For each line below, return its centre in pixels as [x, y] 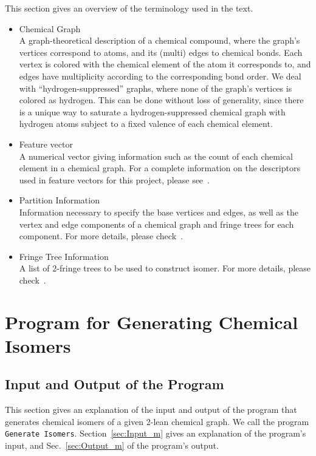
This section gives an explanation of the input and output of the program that [151, 410]
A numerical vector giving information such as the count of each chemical [156, 156]
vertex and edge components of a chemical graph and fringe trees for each [156, 224]
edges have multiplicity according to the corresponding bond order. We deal [160, 76]
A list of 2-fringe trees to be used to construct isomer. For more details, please [165, 268]
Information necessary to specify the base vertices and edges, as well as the [159, 212]
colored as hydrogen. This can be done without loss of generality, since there [161, 100]
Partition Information [59, 200]
